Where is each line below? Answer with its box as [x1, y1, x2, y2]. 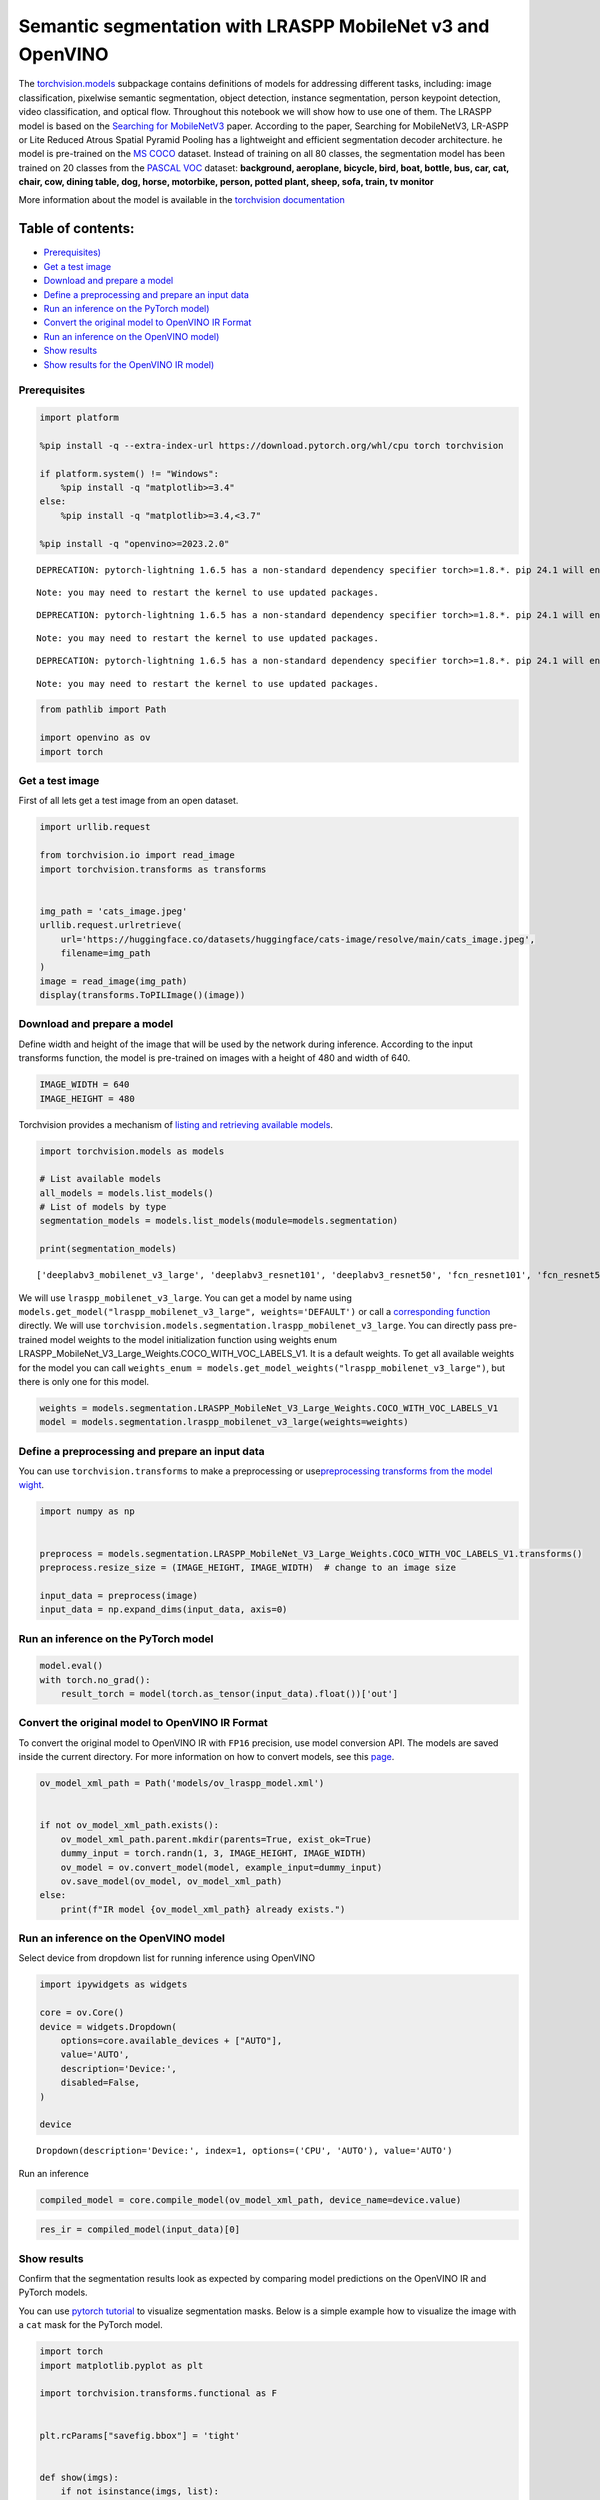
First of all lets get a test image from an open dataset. [18, 795, 239, 807]
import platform [39, 412, 120, 424]
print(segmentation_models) [39, 1243, 177, 1255]
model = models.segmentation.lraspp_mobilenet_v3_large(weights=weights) [39, 1416, 409, 1428]
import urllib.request [39, 821, 151, 833]
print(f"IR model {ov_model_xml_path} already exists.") [60, 1903, 346, 1915]
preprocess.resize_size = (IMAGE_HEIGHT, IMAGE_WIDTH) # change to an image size [39, 1562, 457, 1574]
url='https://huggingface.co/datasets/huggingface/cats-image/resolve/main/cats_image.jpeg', [60, 933, 535, 945]
